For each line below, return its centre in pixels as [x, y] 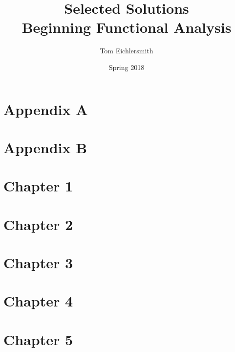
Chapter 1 [38, 186]
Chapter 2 [38, 224]
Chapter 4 [38, 301]
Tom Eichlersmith [127, 51]
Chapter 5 [38, 339]
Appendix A [46, 109]
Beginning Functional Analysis [127, 27]
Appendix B [45, 147]
